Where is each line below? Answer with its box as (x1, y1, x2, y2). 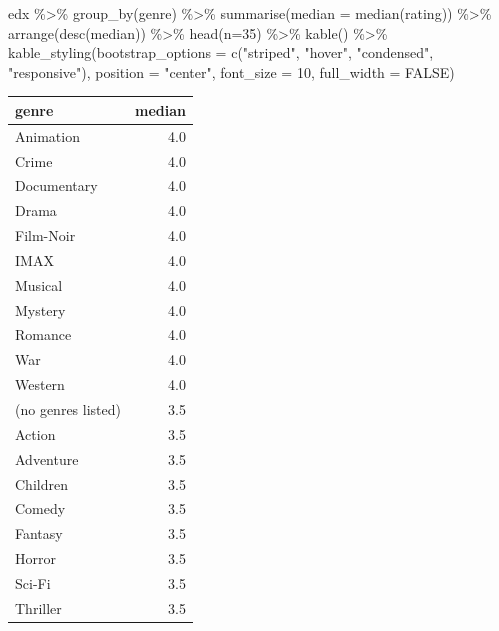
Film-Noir (15, 225, 76, 246)
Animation (15, 125, 80, 146)
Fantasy (15, 523, 63, 544)
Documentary (15, 175, 98, 196)
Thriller (15, 597, 62, 618)
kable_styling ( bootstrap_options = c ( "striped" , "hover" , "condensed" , (8, 42, 434, 63)
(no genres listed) (15, 399, 121, 419)
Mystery (15, 299, 66, 320)
